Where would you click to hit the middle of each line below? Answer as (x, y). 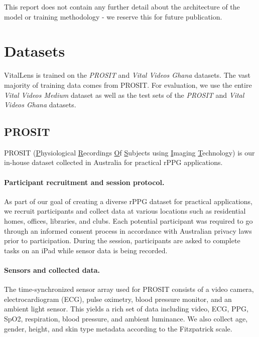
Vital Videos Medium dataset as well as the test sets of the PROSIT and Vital (124, 95)
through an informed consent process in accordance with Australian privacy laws (128, 230)
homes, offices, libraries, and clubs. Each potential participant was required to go (128, 221)
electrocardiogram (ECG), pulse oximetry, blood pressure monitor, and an (118, 299)
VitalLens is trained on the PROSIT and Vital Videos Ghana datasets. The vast (127, 75)
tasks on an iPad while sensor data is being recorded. (86, 250)
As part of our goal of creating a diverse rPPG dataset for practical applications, (128, 201)
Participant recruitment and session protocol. (84, 182)
